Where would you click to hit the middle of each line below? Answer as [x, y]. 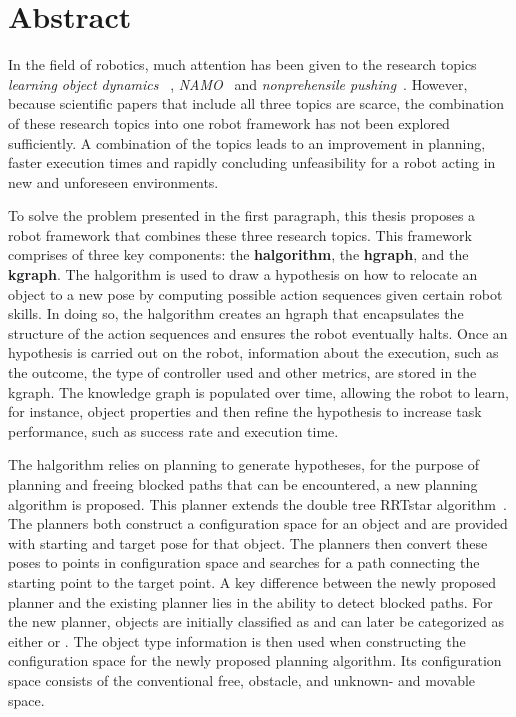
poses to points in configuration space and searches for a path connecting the [244, 562]
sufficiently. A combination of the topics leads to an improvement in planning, [247, 142]
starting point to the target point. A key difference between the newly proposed [252, 581]
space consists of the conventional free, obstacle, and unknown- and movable [242, 679]
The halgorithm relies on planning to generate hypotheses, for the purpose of [244, 464]
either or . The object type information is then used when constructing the [237, 640]
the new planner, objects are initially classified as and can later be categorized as [256, 621]
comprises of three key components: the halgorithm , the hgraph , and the [238, 254]
